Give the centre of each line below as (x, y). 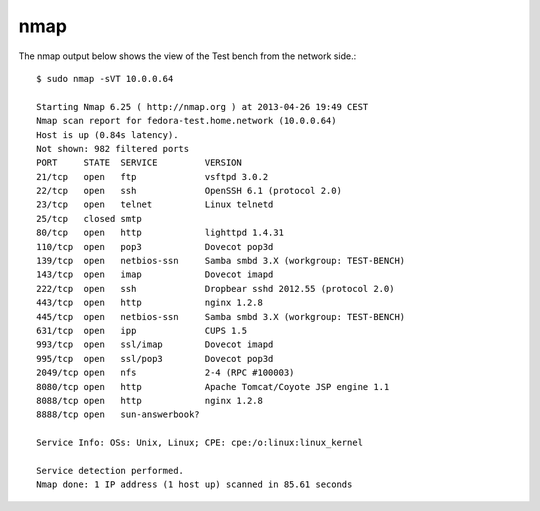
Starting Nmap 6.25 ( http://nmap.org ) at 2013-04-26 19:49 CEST (202, 106)
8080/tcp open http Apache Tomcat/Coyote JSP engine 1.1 (213, 386)
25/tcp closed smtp (89, 218)
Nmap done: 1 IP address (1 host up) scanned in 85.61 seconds (194, 484)
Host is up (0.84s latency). (107, 134)
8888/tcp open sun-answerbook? (118, 414)
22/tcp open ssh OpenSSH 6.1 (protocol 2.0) (189, 191)
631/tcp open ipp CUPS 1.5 (142, 330)
